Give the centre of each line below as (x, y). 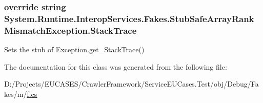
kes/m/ (16, 94)
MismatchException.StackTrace (70, 30)
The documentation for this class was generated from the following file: (116, 66)
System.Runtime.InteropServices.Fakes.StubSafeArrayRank (129, 18)
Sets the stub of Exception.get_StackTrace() (74, 49)
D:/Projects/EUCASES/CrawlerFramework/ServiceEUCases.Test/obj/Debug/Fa (131, 84)
